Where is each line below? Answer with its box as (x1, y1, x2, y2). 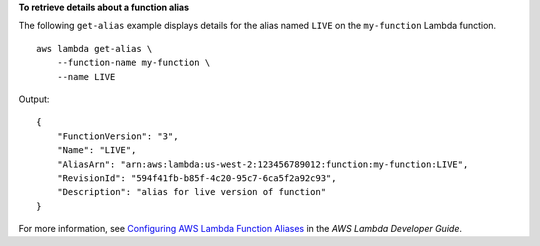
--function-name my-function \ (56, 57, 211, 69)
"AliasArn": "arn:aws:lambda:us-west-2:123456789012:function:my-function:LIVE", (56, 158, 469, 170)
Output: (18, 93, 50, 105)
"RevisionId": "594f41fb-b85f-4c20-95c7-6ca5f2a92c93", (56, 172, 337, 184)
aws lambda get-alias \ (36, 43, 153, 54)
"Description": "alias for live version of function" (56, 186, 327, 198)
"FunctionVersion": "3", (56, 130, 179, 142)
